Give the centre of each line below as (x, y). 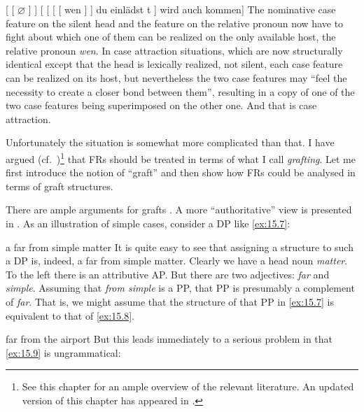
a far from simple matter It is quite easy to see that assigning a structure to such (180, 247)
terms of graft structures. (59, 186)
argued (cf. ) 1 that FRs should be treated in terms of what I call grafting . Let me (181, 157)
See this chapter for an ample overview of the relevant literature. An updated (188, 386)
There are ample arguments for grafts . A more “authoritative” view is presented (179, 209)
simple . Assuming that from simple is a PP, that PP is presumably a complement (180, 288)
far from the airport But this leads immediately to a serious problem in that (169, 339)
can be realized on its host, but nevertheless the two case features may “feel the (176, 77)
